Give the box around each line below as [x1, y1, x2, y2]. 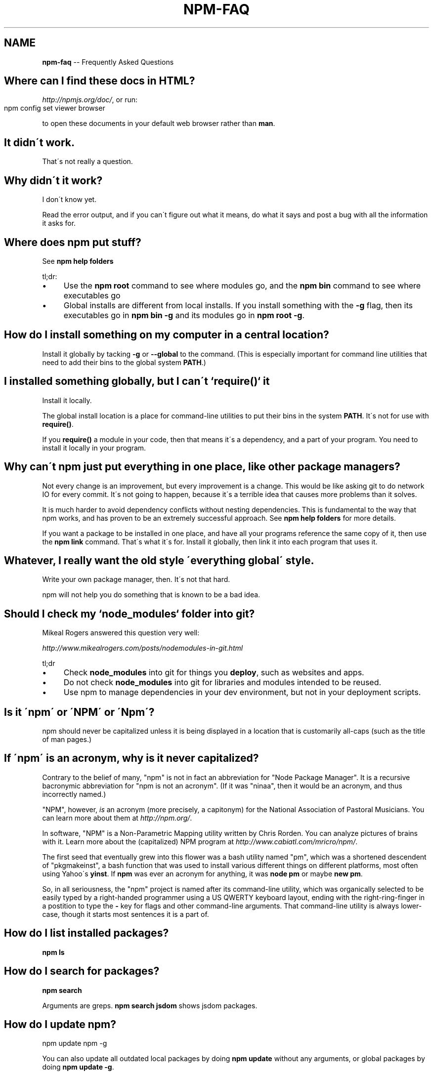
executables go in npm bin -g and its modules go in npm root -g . [63, 310, 305, 320]
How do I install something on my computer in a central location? [4, 329, 329, 341]
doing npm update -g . [42, 1063, 114, 1072]
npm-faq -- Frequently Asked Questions [42, 57, 174, 66]
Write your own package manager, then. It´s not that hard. [42, 575, 230, 584]
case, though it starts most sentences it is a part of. [42, 910, 209, 918]
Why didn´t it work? [4, 174, 103, 187]
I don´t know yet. [42, 195, 97, 204]
